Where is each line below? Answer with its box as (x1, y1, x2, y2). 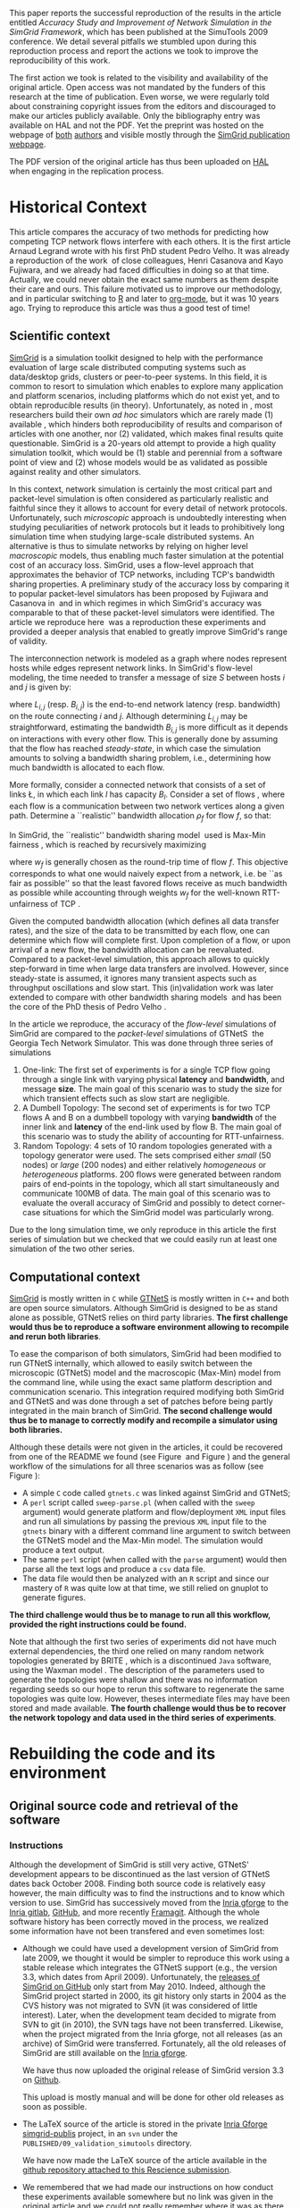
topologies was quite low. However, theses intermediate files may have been (9, 1694, 290, 1705)
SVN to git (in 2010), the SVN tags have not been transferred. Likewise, (21, 2019, 284, 2030)
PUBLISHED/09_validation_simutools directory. (21, 2137, 192, 2149)
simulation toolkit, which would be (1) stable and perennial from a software (9, 447, 283, 458)
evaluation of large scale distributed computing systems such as (9, 361, 246, 372)
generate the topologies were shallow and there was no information (9, 1674, 258, 1685)
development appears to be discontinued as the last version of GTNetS (9, 1869, 271, 1880)
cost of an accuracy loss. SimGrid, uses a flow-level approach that (9, 559, 254, 571)
